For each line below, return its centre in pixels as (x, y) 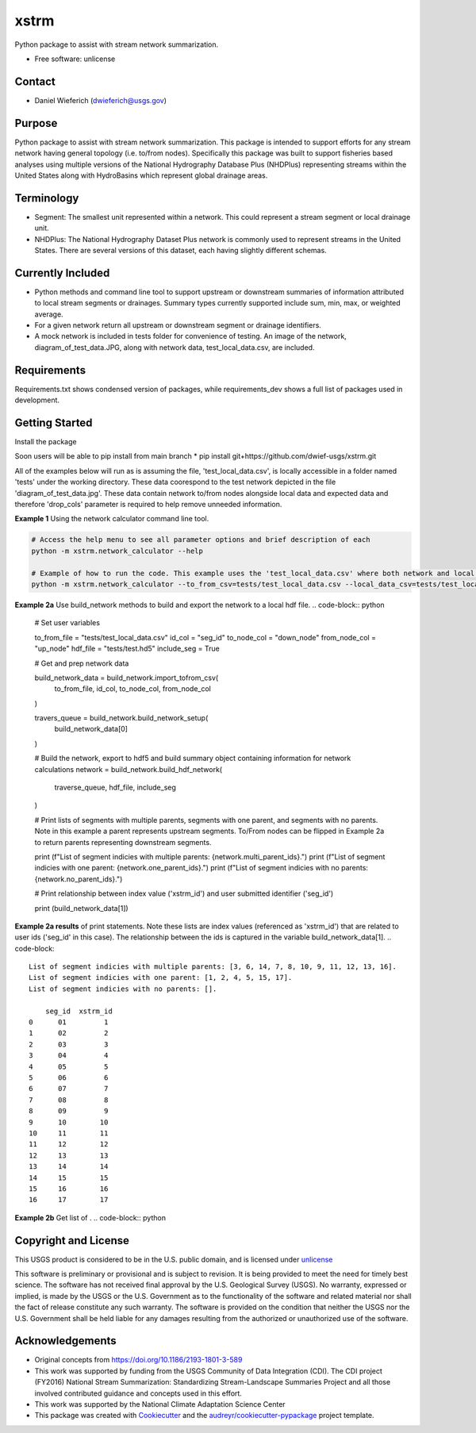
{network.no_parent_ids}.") (79, 879)
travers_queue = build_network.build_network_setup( (121, 718)
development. (37, 400)
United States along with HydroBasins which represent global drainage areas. (141, 175)
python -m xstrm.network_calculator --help (117, 551)
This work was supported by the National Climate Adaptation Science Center (160, 1404)
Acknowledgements (65, 1341)
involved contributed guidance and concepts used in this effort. (138, 1393)
